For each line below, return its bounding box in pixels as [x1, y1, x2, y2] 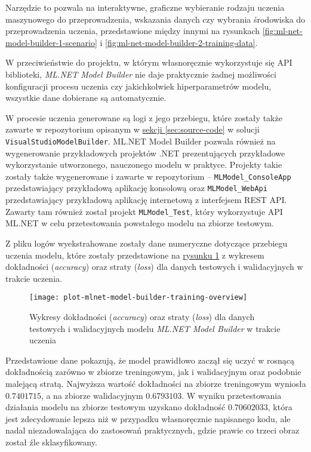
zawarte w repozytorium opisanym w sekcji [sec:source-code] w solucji [5, 123, 260, 136]
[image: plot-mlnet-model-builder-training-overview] [29, 293, 248, 302]
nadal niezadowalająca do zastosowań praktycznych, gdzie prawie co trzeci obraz [5, 424, 300, 436]
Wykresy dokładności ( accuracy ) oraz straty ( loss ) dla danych [29, 310, 255, 322]
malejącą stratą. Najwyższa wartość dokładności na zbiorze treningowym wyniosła [5, 377, 306, 389]
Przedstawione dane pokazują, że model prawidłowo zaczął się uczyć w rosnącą [5, 353, 294, 366]
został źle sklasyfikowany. [5, 435, 97, 448]
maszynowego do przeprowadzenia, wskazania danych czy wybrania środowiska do [5, 13, 306, 25]
